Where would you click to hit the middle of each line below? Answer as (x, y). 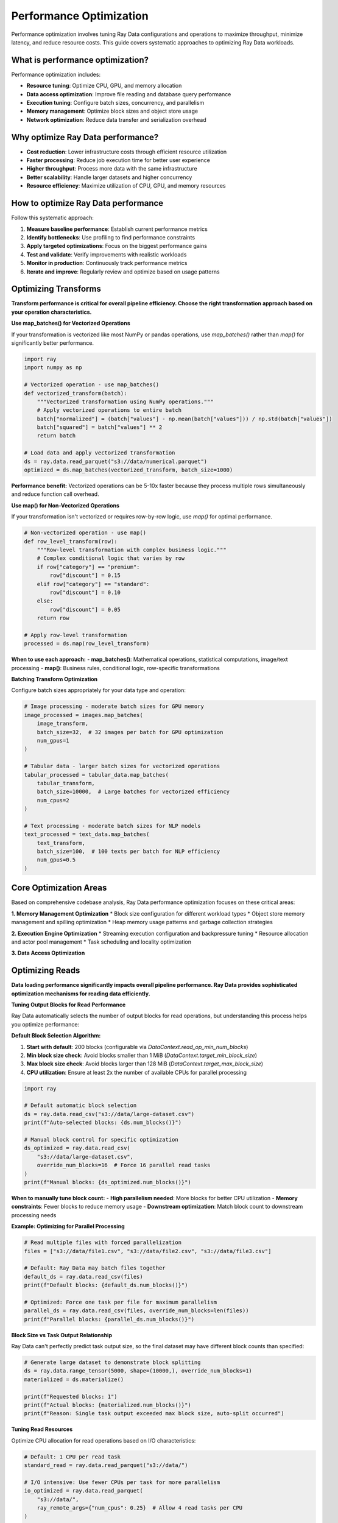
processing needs (34, 1215)
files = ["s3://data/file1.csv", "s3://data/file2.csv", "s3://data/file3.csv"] (148, 1251)
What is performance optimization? (80, 60)
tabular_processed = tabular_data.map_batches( (96, 775)
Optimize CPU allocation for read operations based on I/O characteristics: (104, 1440)
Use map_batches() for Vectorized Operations (71, 323)
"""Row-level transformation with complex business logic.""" (132, 549)
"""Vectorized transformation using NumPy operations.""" (125, 401)
